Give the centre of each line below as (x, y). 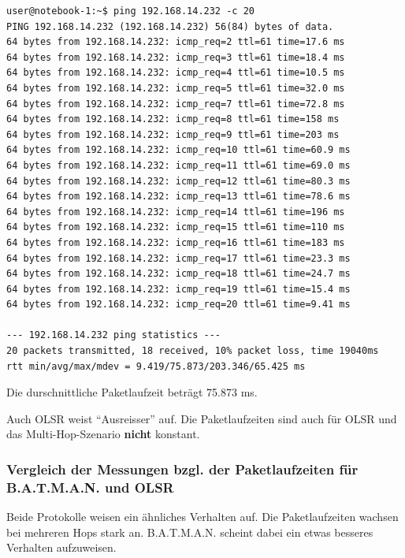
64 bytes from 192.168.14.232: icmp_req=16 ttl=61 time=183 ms (176, 242)
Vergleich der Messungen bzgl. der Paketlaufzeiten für (182, 469)
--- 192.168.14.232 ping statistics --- (114, 335)
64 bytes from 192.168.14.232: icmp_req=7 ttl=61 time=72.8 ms (176, 104)
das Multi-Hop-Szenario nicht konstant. (103, 434)
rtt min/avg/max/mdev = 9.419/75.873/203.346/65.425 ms (156, 366)
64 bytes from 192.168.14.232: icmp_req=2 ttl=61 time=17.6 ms (176, 42)
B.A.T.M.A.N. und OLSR (90, 487)
